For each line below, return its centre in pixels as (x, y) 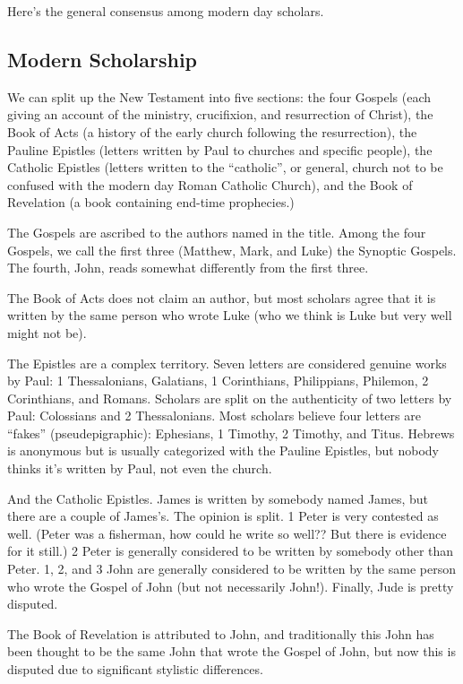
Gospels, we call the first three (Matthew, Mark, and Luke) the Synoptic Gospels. (232, 250)
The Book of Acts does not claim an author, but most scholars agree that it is (222, 297)
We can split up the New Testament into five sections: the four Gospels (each (219, 96)
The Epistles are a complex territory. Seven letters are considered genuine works (227, 363)
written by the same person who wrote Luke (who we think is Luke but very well (230, 315)
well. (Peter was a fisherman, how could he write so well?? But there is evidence (227, 533)
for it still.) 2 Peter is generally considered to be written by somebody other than (231, 551)
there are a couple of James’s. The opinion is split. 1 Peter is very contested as (223, 516)
